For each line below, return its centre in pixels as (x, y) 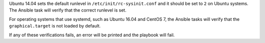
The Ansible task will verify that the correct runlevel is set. (68, 10)
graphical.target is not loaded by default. (55, 26)
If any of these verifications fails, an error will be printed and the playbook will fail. (92, 35)
